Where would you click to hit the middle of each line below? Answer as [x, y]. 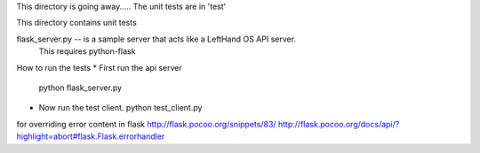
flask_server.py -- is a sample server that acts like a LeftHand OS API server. [156, 39]
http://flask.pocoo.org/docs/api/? [339, 124]
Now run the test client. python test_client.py [120, 108]
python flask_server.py [80, 88]
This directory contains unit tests [76, 23]
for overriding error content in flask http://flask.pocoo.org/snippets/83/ [146, 124]
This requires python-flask [87, 51]
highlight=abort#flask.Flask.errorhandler [91, 136]
